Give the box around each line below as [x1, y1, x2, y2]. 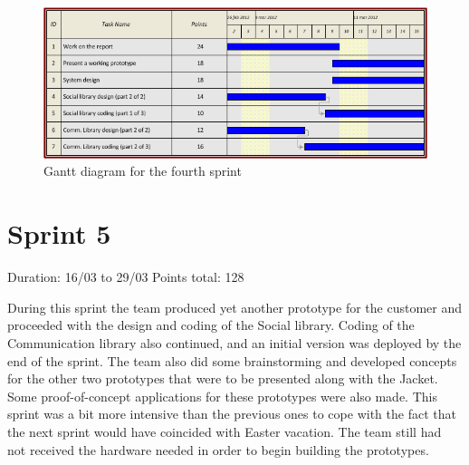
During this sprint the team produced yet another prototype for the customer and [7, 297, 463, 316]
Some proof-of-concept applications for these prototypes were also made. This [7, 386, 437, 405]
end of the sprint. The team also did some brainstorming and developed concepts [7, 351, 457, 370]
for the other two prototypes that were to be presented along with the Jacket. [7, 369, 438, 388]
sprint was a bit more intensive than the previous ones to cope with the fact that [7, 404, 456, 423]
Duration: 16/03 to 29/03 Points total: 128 [7, 267, 244, 286]
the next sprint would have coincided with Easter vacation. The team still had [7, 421, 442, 441]
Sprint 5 [7, 215, 111, 252]
